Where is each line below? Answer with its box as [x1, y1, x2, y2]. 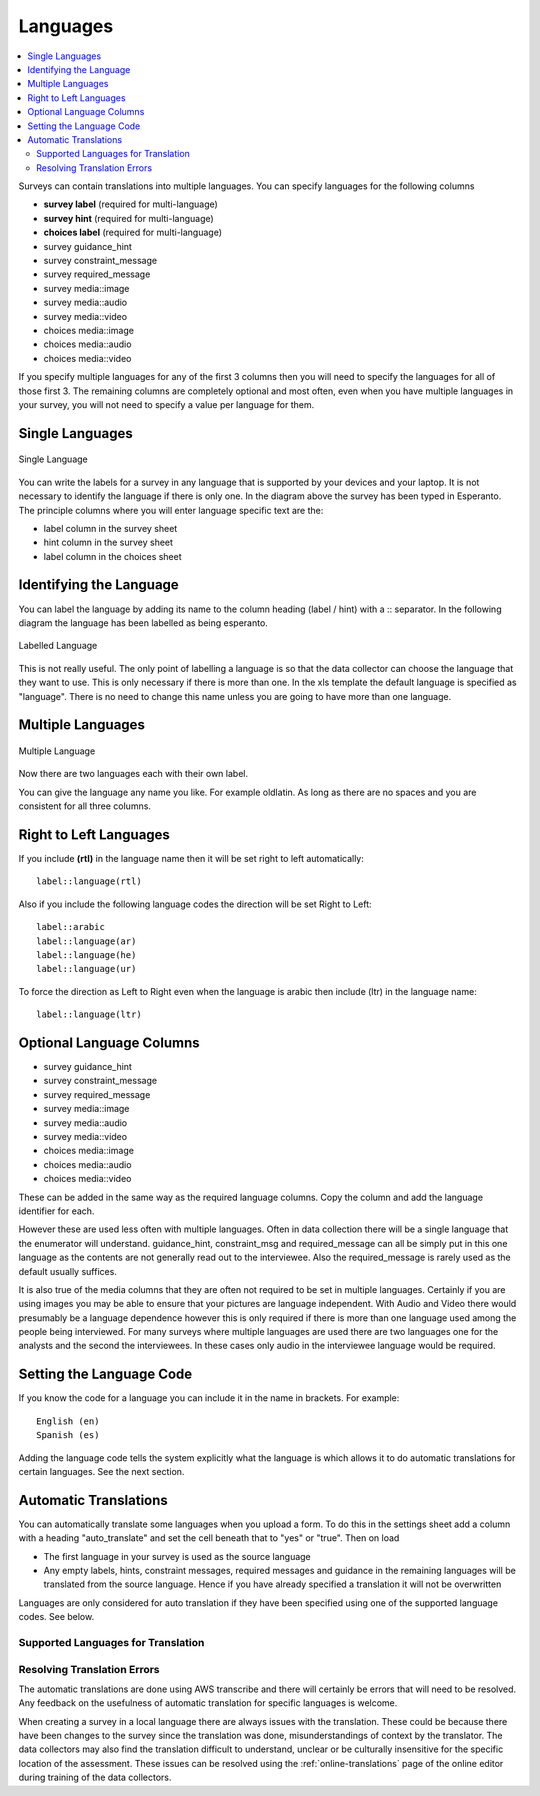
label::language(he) [36, 949, 137, 960]
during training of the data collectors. [18, 1771, 172, 1784]
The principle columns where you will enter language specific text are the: [18, 504, 324, 516]
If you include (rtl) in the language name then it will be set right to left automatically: [18, 853, 365, 865]
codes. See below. [18, 1611, 95, 1623]
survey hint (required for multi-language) [43, 212, 214, 224]
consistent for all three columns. [18, 800, 152, 812]
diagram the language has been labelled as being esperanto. [18, 616, 269, 629]
